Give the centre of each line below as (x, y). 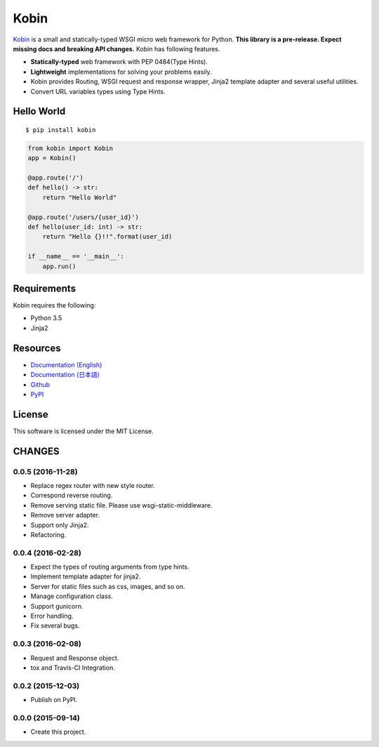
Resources (37, 348)
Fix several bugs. (55, 626)
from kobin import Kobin (71, 148)
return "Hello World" (80, 197)
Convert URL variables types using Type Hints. (98, 91)
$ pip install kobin (61, 130)
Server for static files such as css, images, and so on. (108, 586)
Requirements (45, 288)
